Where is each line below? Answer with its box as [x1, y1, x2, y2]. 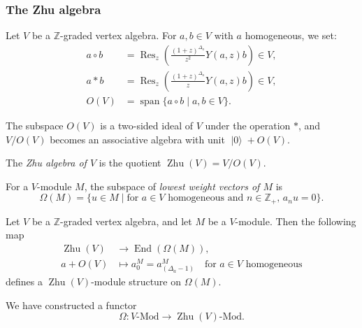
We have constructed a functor [6, 297, 137, 312]
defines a [6, 274, 43, 289]
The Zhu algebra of [6, 155, 87, 170]
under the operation [205, 117, 291, 132]
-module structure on [91, 274, 182, 289]
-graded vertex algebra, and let [59, 213, 192, 228]
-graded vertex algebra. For [59, 28, 177, 43]
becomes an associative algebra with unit [50, 131, 225, 146]
